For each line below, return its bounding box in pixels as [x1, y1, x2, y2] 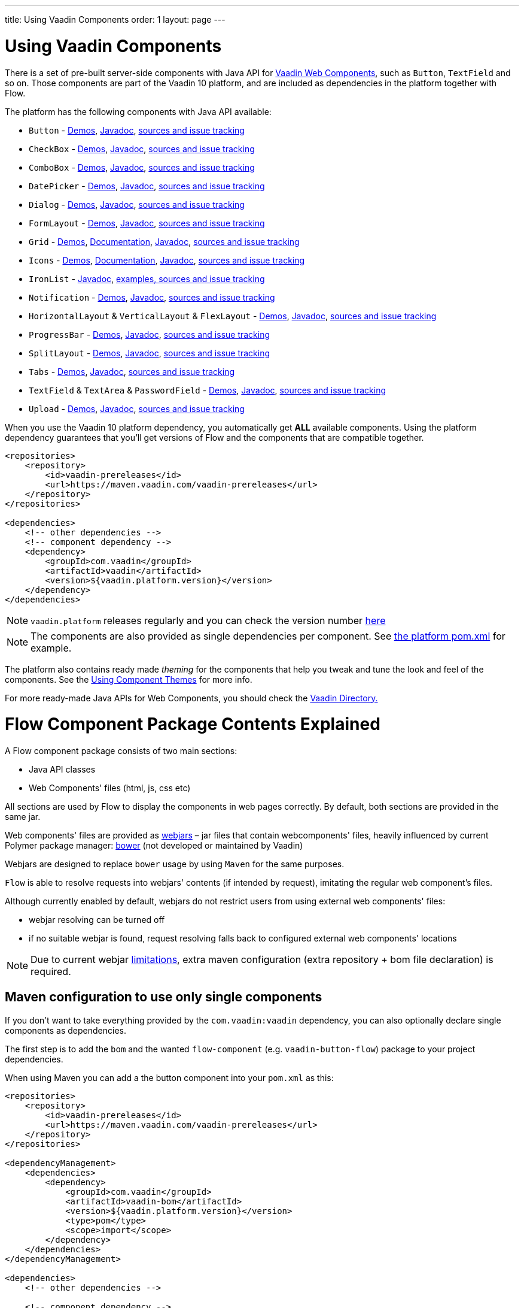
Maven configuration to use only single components [5, 989, 322, 1005]
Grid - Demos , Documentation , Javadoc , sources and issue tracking [29, 236, 300, 247]
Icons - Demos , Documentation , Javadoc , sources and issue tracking [29, 255, 305, 265]
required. [31, 965, 71, 977]
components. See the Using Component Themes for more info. [5, 674, 252, 685]
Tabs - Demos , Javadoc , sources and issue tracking [29, 366, 235, 377]
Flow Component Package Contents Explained [5, 714, 380, 735]
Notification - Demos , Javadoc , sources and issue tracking [29, 292, 275, 302]
